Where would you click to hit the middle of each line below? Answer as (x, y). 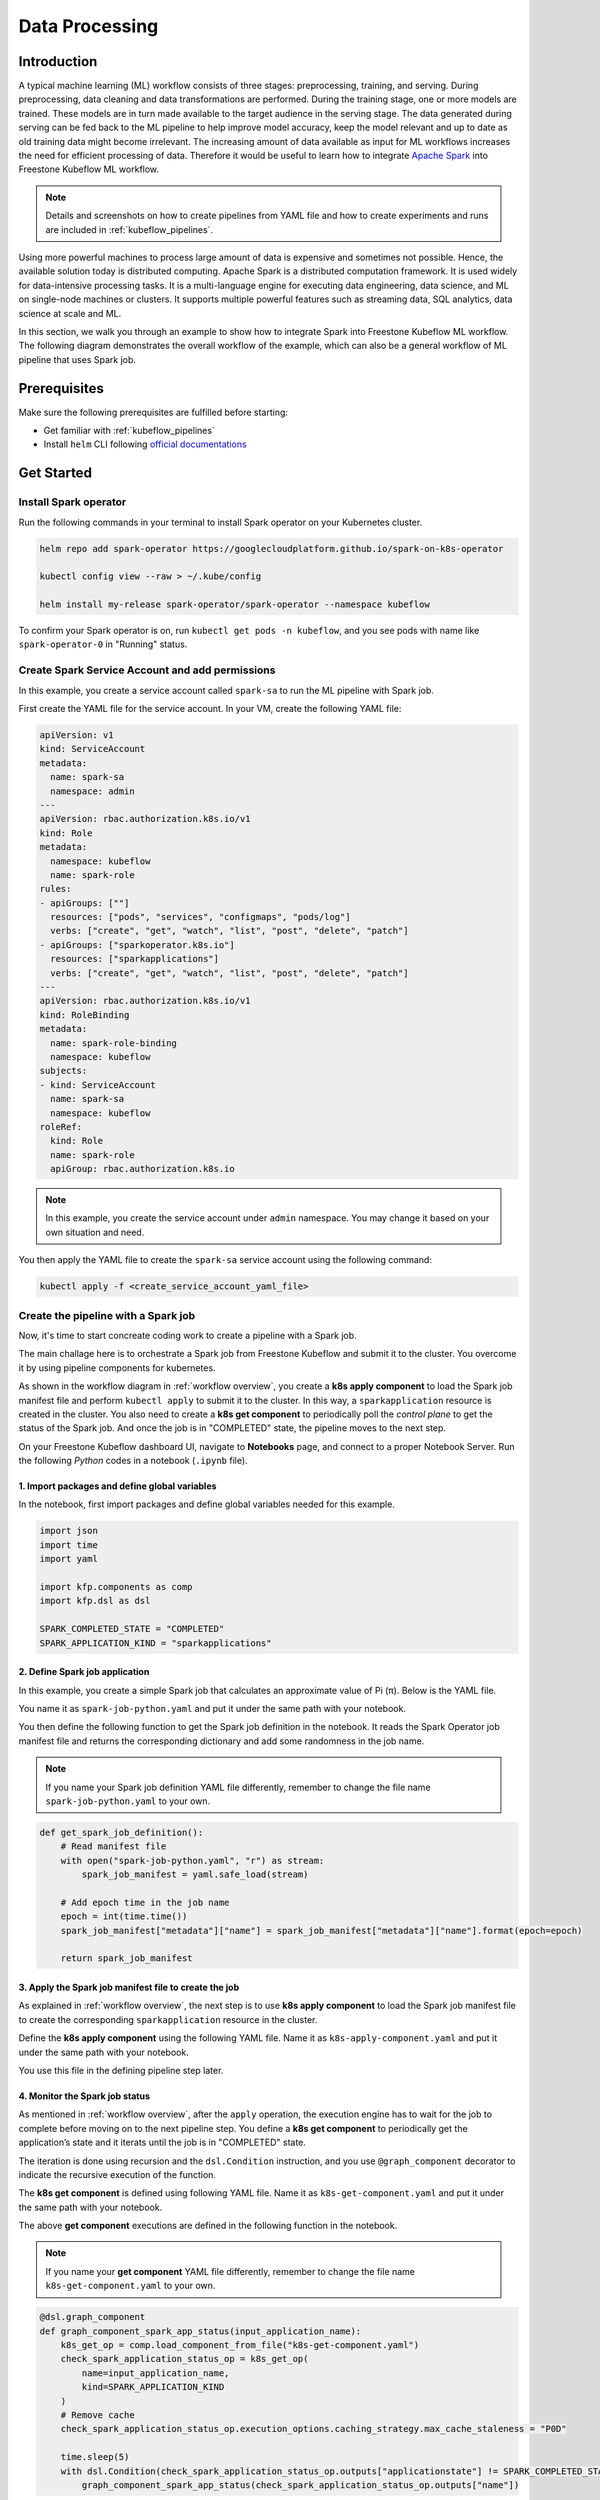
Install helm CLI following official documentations (145, 444)
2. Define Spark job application (84, 1672)
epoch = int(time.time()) (124, 1916)
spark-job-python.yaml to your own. (128, 1801)
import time (69, 1544)
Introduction (58, 61)
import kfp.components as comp (116, 1587)
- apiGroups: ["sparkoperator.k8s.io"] (137, 944)
